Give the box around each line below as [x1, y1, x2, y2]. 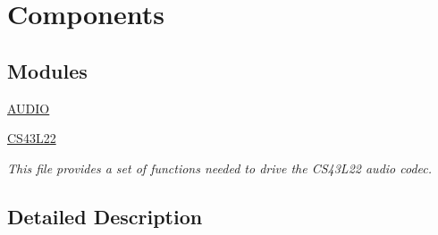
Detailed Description [7, 202, 203, 230]
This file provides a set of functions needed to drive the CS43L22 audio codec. [7, 158, 433, 177]
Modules [7, 56, 88, 84]
